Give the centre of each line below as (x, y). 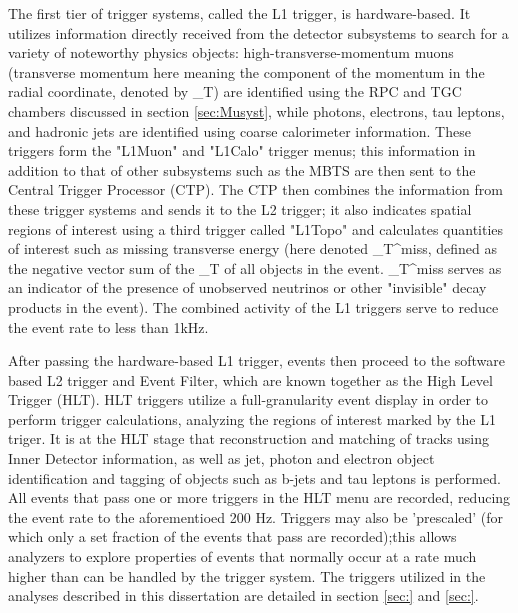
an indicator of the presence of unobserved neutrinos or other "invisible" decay (247, 287)
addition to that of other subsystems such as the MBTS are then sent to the (242, 169)
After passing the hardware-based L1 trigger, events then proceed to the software (257, 360)
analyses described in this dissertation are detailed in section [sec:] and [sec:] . (243, 595)
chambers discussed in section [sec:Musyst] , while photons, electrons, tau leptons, (256, 110)
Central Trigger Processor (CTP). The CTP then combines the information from (255, 189)
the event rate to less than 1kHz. (108, 326)
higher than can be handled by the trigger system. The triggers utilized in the (247, 575)
